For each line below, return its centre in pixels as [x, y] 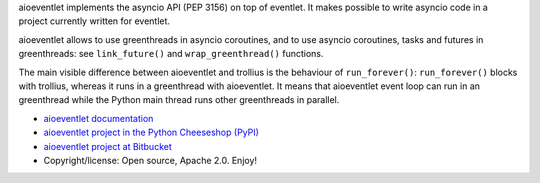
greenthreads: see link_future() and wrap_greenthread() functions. [171, 54]
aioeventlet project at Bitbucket [107, 146]
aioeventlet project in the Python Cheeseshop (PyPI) [151, 132]
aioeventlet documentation [98, 118]
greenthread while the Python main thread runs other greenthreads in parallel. [179, 100]
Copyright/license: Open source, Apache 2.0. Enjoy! [150, 160]
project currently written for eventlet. [94, 21]
